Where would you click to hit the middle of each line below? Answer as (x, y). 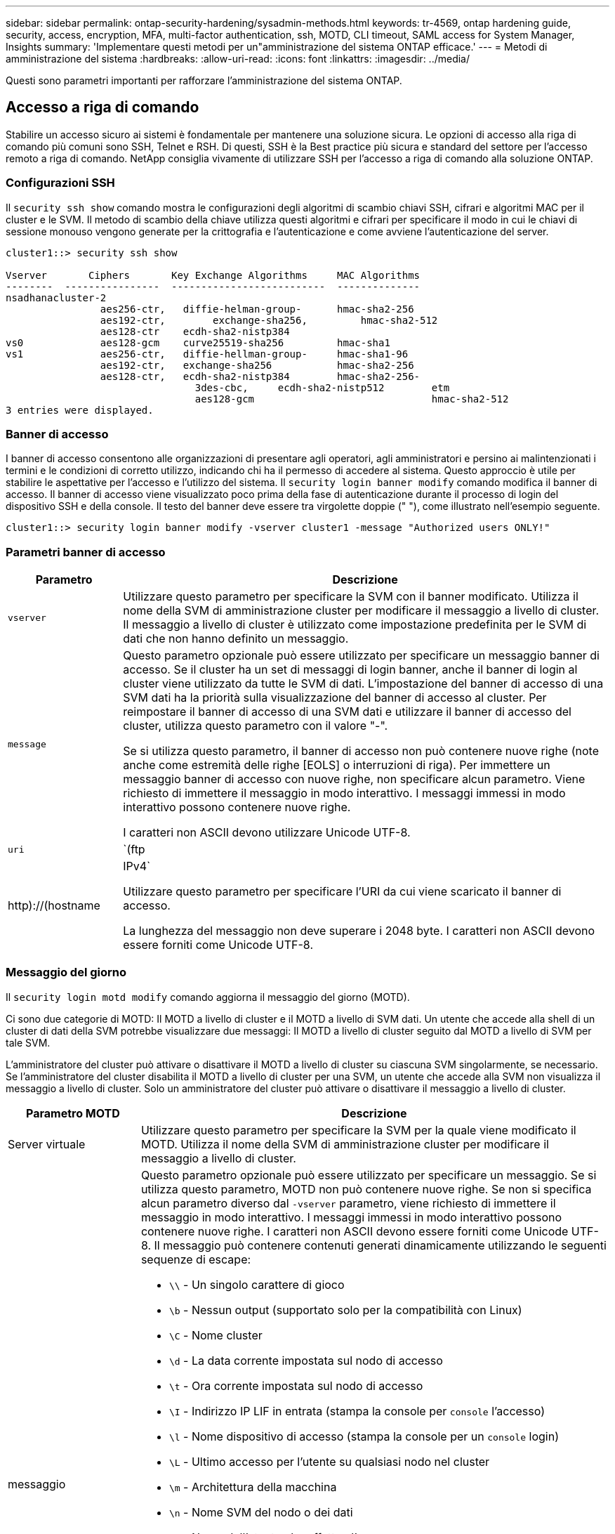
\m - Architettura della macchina (253, 1487)
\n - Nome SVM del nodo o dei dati (261, 1512)
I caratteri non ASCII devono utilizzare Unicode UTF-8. (267, 833)
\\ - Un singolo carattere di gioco (257, 1284)
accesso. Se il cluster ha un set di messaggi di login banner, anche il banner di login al (350, 670)
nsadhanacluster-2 (56, 297)
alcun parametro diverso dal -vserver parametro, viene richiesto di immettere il (348, 1203)
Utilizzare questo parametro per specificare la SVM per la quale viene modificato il (358, 1130)
